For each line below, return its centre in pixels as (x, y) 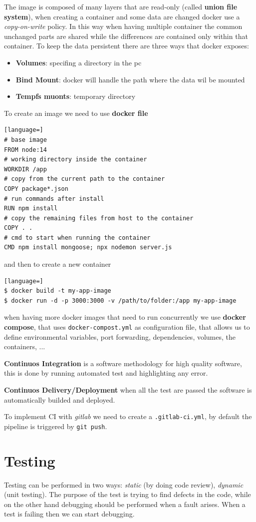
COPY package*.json (36, 189)
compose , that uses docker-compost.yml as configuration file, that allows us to (127, 327)
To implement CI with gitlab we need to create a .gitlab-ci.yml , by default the (128, 416)
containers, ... (25, 346)
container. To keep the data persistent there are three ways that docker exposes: (127, 46)
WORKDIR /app (25, 169)
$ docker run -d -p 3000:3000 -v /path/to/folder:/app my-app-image (120, 300)
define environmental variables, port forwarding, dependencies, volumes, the (120, 336)
